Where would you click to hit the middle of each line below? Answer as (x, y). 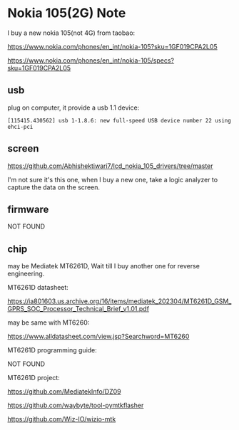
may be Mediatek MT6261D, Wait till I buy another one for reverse (103, 266)
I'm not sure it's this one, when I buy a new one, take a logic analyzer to (113, 179)
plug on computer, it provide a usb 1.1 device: (73, 107)
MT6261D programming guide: (52, 350)
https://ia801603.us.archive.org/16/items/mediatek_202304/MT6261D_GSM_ (119, 301)
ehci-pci (20, 127)
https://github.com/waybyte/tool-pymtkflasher (76, 405)
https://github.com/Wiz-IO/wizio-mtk (62, 419)
